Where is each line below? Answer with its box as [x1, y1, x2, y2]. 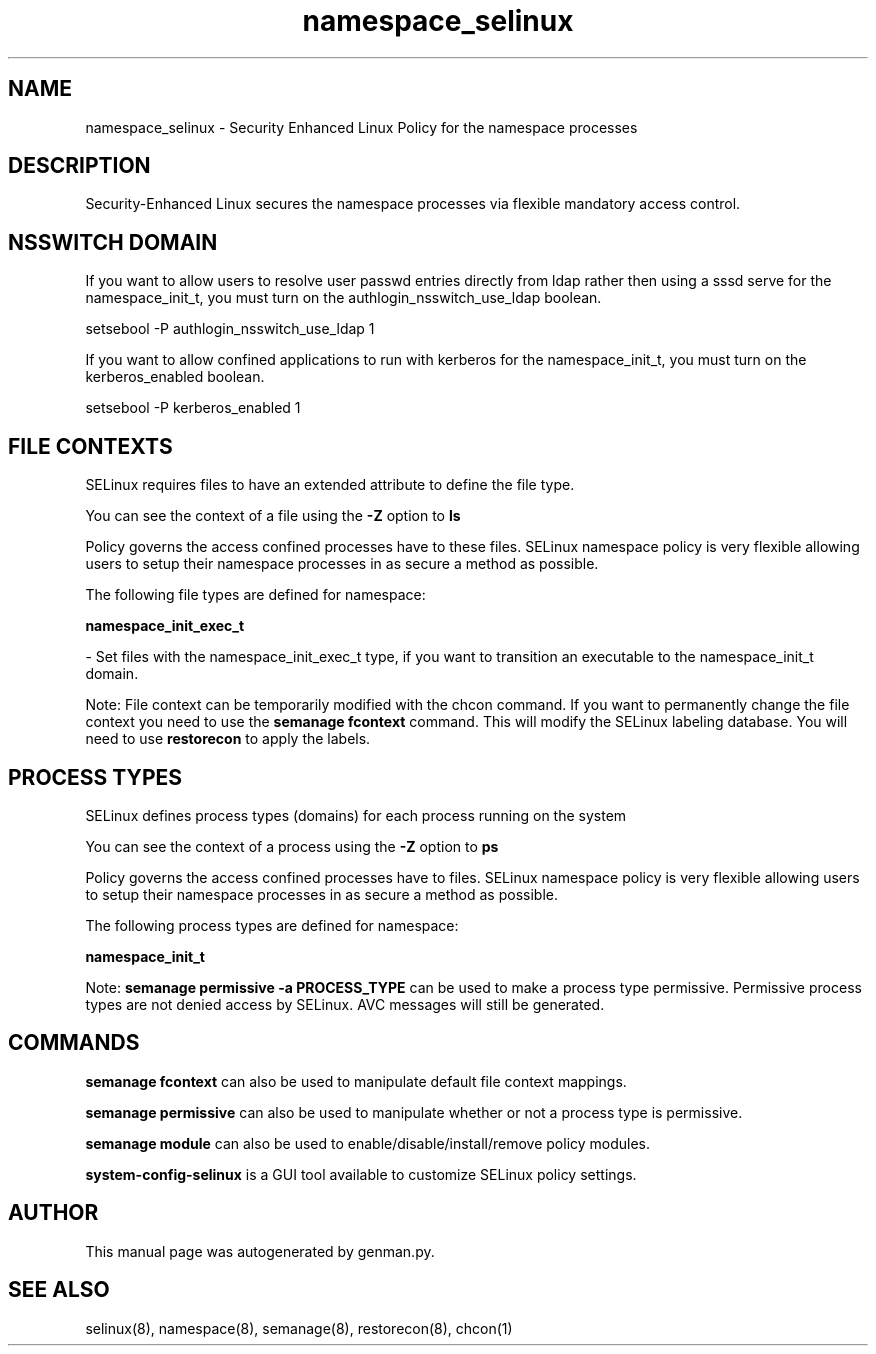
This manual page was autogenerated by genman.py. [85, 1242, 435, 1260]
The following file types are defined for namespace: [85, 586, 426, 604]
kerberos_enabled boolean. [85, 368, 265, 386]
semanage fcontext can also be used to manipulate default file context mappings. [85, 1072, 627, 1090]
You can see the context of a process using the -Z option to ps [85, 837, 499, 855]
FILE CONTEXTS [8, 433, 173, 459]
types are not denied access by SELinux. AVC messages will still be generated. [85, 995, 605, 1013]
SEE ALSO [8, 1277, 110, 1303]
